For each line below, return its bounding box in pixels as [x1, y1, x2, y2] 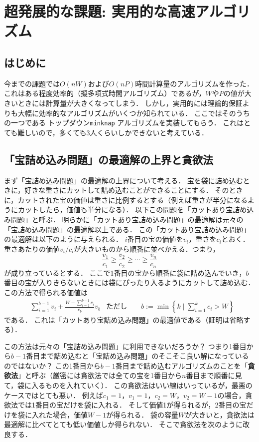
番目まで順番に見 [186, 370, 242, 381]
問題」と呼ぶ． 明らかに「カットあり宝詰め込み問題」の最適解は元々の [10, 214, 244, 224]
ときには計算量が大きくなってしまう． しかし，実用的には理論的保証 [17, 97, 243, 108]
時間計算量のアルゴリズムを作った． [135, 78, 254, 88]
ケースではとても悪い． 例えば [4, 390, 103, 400]
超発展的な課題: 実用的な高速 [4, 1, 195, 21]
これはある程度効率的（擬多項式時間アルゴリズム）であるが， [4, 88, 206, 98]
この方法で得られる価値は [4, 287, 88, 298]
